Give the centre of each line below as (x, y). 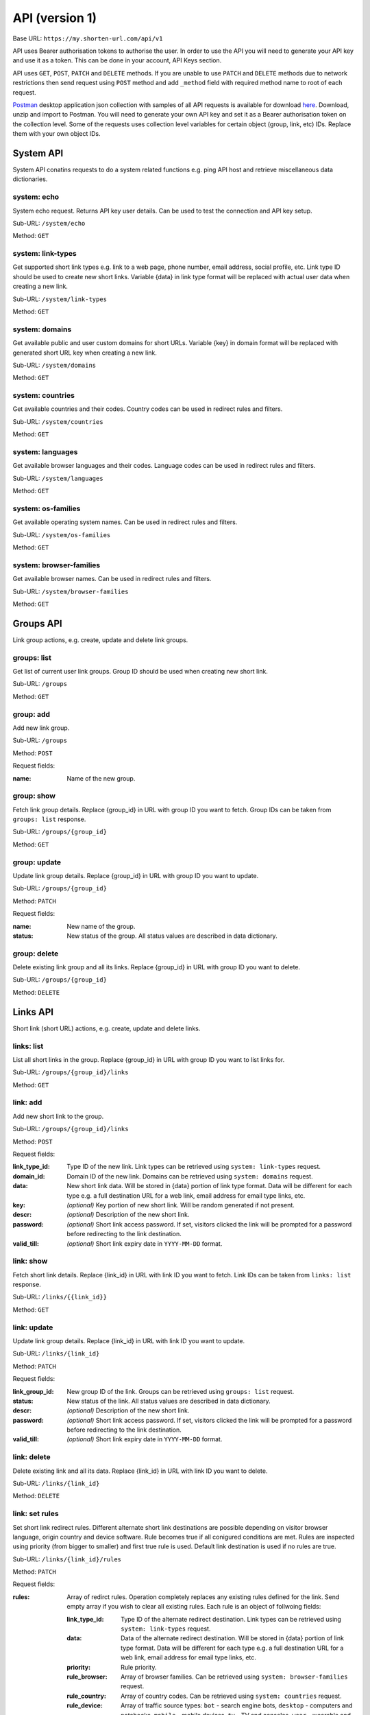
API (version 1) (55, 18)
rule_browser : (87, 1677)
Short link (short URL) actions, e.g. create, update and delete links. (107, 1028)
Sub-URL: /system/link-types (60, 299)
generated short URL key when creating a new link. (85, 353)
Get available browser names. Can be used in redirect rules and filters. (112, 579)
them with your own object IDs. (57, 134)
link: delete (32, 1457)
